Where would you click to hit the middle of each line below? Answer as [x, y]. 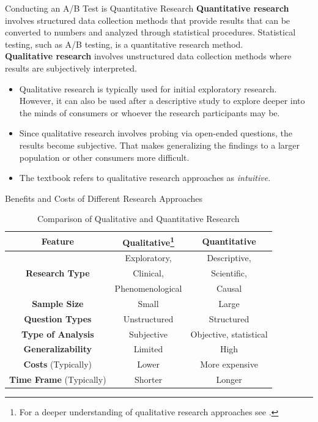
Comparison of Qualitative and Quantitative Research [139, 219]
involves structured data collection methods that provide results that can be [148, 20]
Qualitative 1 [148, 241]
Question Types [58, 318]
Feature [57, 241]
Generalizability [57, 349]
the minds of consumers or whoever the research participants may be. [150, 112]
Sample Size [58, 303]
